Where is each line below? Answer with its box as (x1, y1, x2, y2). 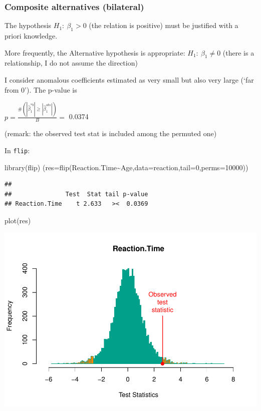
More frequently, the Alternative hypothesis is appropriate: (5, 47, 185, 58)
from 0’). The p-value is (5, 84, 77, 95)
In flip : (5, 145, 30, 155)
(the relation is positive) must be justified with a (89, 20, 238, 31)
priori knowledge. (5, 31, 58, 41)
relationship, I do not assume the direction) (5, 58, 138, 68)
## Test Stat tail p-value (5, 190, 148, 198)
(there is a (222, 47, 254, 58)
